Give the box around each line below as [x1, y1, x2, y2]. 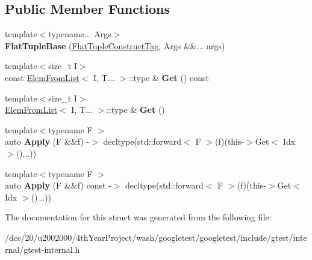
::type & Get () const [128, 71, 210, 83]
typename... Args [48, 28, 111, 40]
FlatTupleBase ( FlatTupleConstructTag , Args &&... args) [5, 39, 225, 52]
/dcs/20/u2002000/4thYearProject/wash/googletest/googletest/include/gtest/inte [5, 231, 307, 243]
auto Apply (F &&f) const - [5, 179, 111, 192]
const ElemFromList [5, 71, 80, 83]
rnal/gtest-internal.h [5, 243, 80, 255]
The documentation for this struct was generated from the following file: [5, 211, 272, 223]
